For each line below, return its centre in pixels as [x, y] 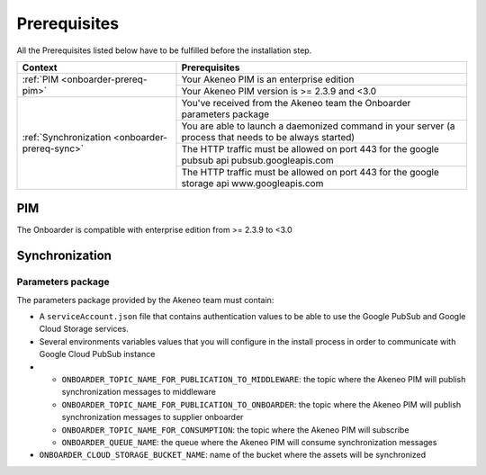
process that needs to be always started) [268, 137]
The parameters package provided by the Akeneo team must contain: [145, 300]
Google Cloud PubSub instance [97, 354]
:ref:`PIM [40, 79]
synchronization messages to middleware [139, 392]
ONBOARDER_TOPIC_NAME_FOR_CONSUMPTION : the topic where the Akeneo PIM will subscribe [235, 430]
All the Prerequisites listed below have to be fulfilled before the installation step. [164, 50]
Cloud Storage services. [84, 329]
